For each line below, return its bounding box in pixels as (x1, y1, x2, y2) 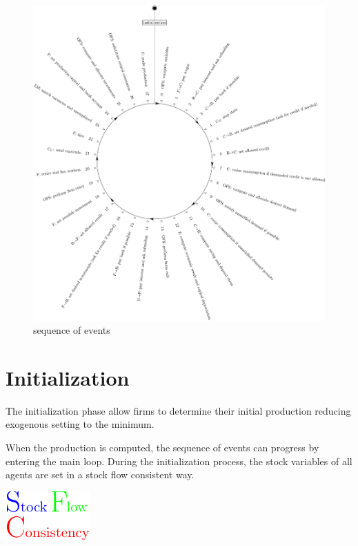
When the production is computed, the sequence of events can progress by (6, 440, 319, 455)
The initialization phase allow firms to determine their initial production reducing (6, 403, 351, 417)
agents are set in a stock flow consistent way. (6, 467, 195, 482)
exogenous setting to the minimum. (6, 417, 155, 431)
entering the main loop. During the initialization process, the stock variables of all (6, 453, 352, 468)
